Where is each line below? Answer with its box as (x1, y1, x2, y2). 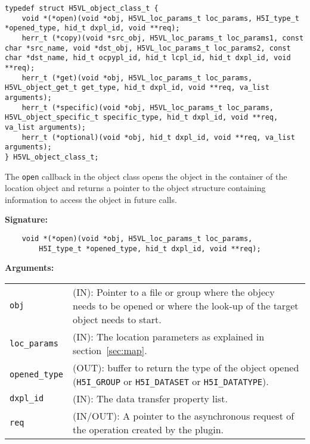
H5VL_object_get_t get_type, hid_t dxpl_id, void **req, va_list (5, 83, 269, 92)
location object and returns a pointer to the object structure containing (5, 182, 266, 194)
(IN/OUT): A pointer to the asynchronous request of (73, 408, 294, 423)
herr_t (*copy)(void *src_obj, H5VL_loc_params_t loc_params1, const (21, 33, 304, 42)
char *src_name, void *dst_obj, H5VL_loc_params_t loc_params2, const (5, 43, 291, 52)
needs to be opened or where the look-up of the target (73, 298, 299, 312)
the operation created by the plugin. (73, 422, 224, 436)
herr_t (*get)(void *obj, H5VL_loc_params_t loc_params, (21, 73, 253, 82)
